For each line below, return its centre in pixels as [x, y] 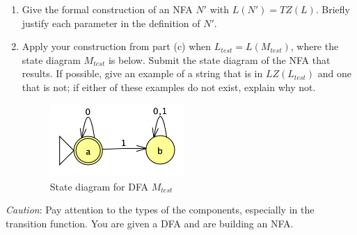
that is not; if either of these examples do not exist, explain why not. [169, 87]
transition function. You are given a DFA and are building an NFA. [150, 224]
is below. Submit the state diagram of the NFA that [219, 59]
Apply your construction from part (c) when [117, 46]
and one [335, 73]
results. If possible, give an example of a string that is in [142, 73]
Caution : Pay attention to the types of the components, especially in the [160, 210]
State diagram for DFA [99, 186]
